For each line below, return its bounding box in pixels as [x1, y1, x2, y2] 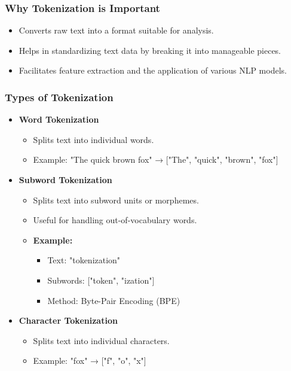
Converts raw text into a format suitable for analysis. [19, 24, 214, 37]
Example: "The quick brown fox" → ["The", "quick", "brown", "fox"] [33, 153, 278, 166]
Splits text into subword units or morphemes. [33, 193, 199, 206]
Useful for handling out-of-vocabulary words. [33, 214, 197, 226]
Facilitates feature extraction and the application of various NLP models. [19, 64, 287, 77]
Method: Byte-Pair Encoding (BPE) [47, 294, 180, 306]
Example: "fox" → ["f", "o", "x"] [33, 354, 146, 367]
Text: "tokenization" [47, 254, 121, 266]
